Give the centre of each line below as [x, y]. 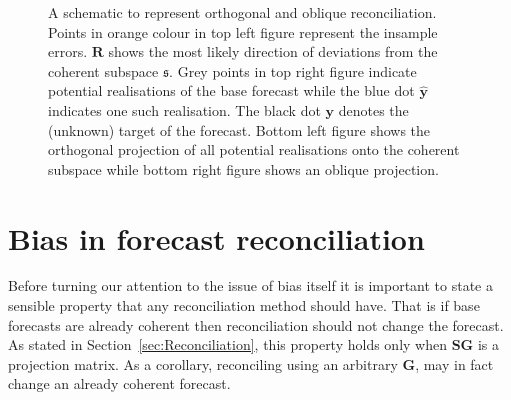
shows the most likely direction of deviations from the [273, 51]
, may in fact [454, 363]
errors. [68, 51]
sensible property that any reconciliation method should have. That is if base [244, 305]
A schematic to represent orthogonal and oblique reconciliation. [242, 12]
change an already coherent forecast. [119, 383]
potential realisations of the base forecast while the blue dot [231, 90]
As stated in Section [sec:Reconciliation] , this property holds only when [227, 344]
